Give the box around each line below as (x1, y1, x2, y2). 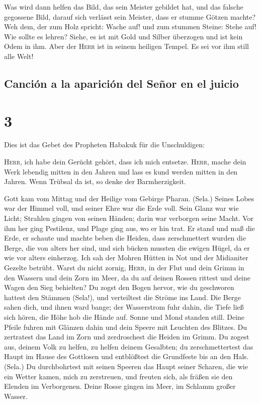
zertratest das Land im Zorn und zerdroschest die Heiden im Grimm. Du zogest (4, 331, 249, 342)
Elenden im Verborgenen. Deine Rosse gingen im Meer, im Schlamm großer (4, 381, 236, 391)
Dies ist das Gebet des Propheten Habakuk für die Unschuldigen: (4, 139, 205, 150)
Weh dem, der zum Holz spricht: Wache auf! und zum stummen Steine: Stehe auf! (4, 21, 256, 32)
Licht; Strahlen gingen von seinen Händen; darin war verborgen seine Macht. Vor (4, 213, 254, 223)
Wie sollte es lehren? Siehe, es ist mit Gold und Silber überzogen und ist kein (4, 31, 243, 41)
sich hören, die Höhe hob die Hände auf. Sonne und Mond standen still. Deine (4, 311, 245, 322)
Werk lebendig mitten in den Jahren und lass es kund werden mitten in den (4, 166, 238, 177)
